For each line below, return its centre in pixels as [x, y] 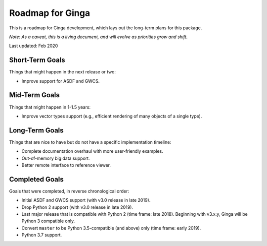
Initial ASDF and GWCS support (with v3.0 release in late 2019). [86, 200]
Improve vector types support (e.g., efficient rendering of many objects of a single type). [112, 116]
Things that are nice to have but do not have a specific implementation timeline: [90, 142]
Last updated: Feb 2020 [34, 46]
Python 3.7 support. [42, 235]
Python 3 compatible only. [48, 221]
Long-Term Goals [36, 130]
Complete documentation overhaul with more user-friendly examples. [92, 151]
